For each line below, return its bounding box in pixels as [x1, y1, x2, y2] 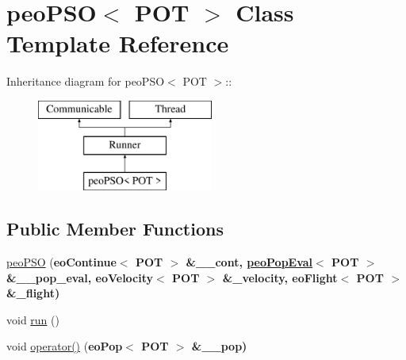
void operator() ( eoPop [6, 338, 123, 354]
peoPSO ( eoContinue [6, 254, 117, 270]
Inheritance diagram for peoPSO [6, 73, 165, 90]
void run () [6, 311, 59, 327]
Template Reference [6, 27, 229, 59]
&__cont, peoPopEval [186, 254, 313, 270]
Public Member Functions [6, 216, 224, 241]
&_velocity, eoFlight [222, 269, 338, 285]
